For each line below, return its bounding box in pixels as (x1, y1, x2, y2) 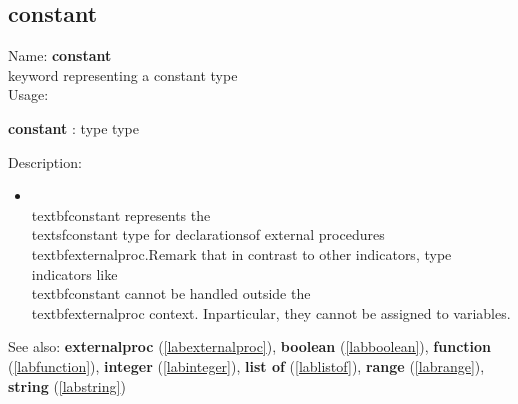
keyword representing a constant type (8, 64, 238, 85)
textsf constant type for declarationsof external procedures (31, 224, 385, 245)
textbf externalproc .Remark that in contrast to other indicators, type (31, 243, 452, 264)
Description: (8, 151, 82, 172)
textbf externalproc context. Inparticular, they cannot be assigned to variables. (31, 302, 511, 323)
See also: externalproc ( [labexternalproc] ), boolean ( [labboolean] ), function (8, 336, 492, 357)
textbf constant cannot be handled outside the (31, 283, 311, 304)
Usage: (8, 84, 49, 105)
